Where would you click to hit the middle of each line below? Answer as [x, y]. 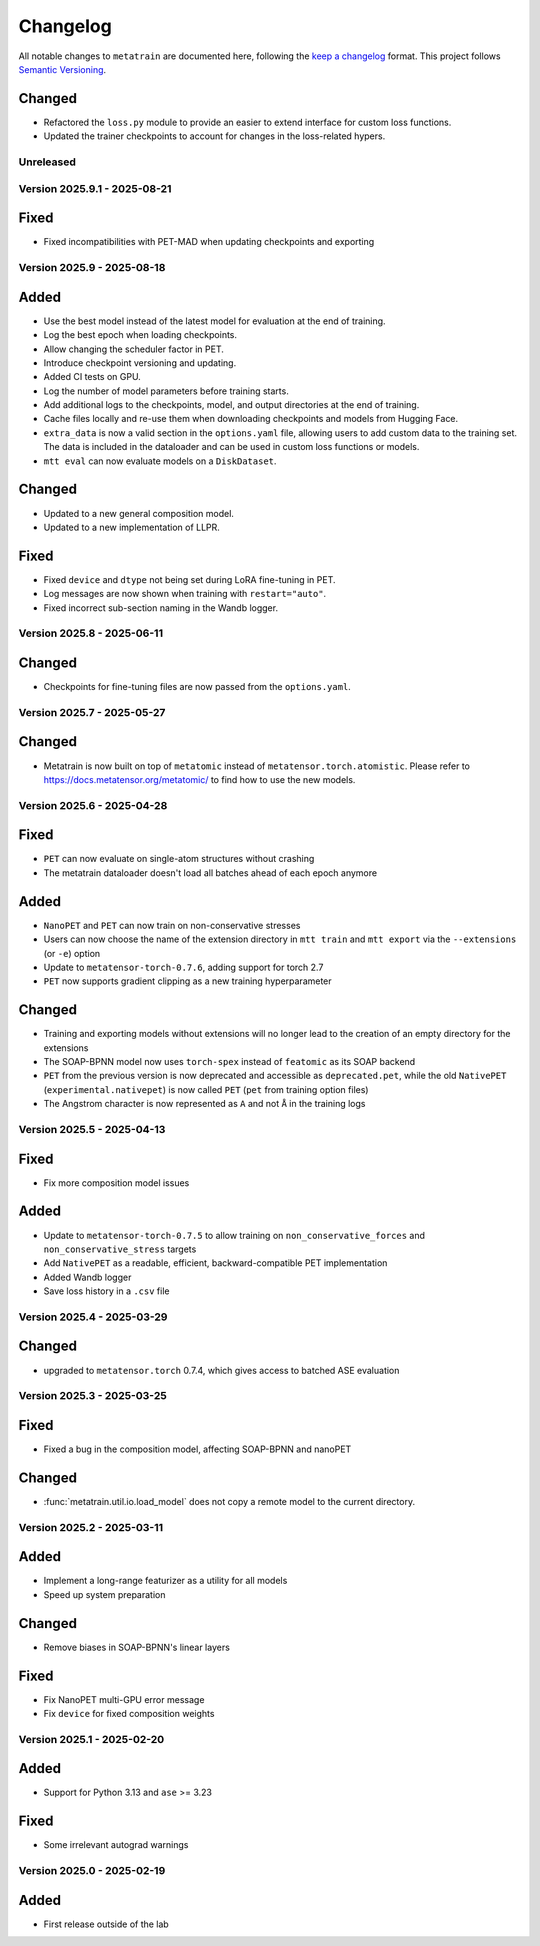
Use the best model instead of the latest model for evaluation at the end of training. [214, 321]
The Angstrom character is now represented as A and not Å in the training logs [204, 1104]
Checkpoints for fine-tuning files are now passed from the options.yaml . [197, 687]
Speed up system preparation [104, 1594]
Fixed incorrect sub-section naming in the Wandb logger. [161, 607]
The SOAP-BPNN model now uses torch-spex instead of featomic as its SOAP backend [229, 1061]
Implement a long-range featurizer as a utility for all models [165, 1581]
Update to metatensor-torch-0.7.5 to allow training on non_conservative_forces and [234, 1235]
